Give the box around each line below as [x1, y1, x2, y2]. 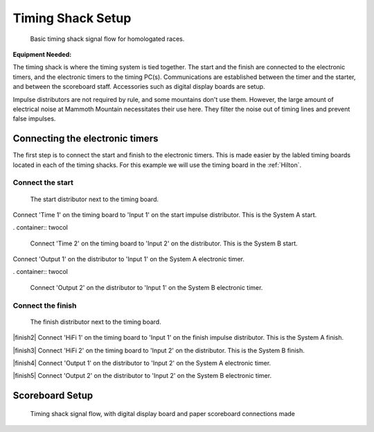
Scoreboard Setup [12, 390, 93, 401]
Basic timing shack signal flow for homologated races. [30, 35, 185, 43]
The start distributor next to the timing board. [30, 195, 159, 203]
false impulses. [12, 114, 56, 123]
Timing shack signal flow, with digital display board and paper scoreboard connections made [30, 409, 296, 417]
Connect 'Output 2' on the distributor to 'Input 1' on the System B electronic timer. [30, 283, 263, 291]
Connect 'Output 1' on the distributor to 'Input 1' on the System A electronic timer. [12, 255, 245, 263]
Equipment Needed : [12, 50, 72, 58]
